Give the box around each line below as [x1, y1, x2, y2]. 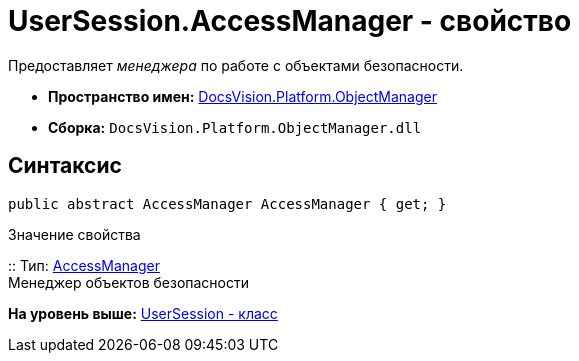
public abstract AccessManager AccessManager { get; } [8, 195, 447, 212]
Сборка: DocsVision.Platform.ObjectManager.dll [48, 118, 422, 136]
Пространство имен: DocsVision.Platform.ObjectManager [48, 87, 437, 105]
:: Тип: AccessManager [8, 256, 160, 274]
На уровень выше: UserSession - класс [8, 304, 278, 322]
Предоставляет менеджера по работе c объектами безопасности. [8, 56, 464, 74]
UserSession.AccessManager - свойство [8, 4, 572, 38]
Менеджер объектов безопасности [8, 273, 250, 291]
